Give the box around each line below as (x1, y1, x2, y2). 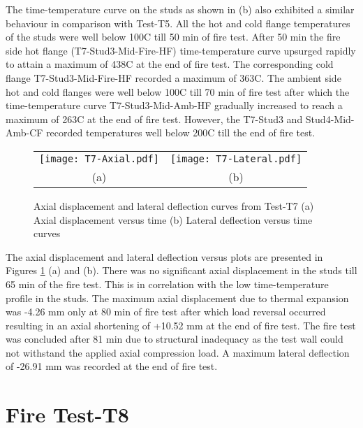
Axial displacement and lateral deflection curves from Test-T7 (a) (34, 198, 314, 213)
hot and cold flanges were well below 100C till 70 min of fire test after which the (6, 84, 350, 99)
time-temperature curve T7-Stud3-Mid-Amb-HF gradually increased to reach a (6, 98, 343, 113)
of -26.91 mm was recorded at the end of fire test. (6, 359, 218, 373)
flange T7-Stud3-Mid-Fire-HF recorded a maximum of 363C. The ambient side (6, 70, 341, 85)
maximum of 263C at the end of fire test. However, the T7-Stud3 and (6, 111, 303, 126)
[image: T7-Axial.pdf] (39, 152, 159, 164)
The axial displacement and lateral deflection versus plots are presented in (6, 249, 323, 264)
